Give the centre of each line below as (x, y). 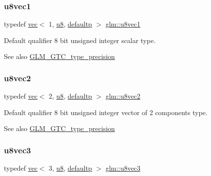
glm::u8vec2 (123, 96)
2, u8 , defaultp (70, 96)
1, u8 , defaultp (70, 24)
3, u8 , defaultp (70, 168)
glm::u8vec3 (123, 168)
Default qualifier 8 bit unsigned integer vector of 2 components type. (106, 112)
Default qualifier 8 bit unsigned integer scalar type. (80, 40)
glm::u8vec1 (123, 24)
